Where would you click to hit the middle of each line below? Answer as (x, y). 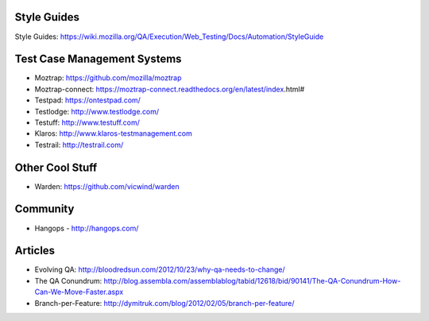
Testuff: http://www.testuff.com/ (87, 122)
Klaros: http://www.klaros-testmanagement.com (113, 133)
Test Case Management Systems (98, 59)
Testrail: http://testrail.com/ (79, 145)
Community (44, 209)
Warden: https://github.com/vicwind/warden (107, 186)
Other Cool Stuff (56, 167)
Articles (35, 251)
